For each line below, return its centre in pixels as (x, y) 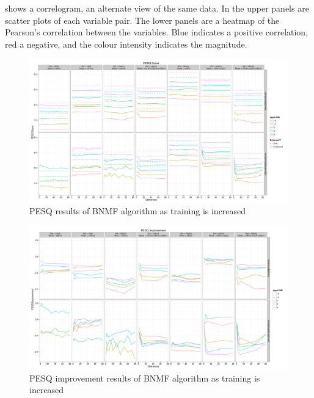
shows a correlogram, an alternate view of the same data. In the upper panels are (157, 8)
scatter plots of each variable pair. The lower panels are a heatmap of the (142, 20)
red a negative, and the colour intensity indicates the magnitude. (126, 44)
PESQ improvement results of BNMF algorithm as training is (145, 378)
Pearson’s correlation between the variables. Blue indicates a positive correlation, (157, 32)
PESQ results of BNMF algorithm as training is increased (138, 211)
